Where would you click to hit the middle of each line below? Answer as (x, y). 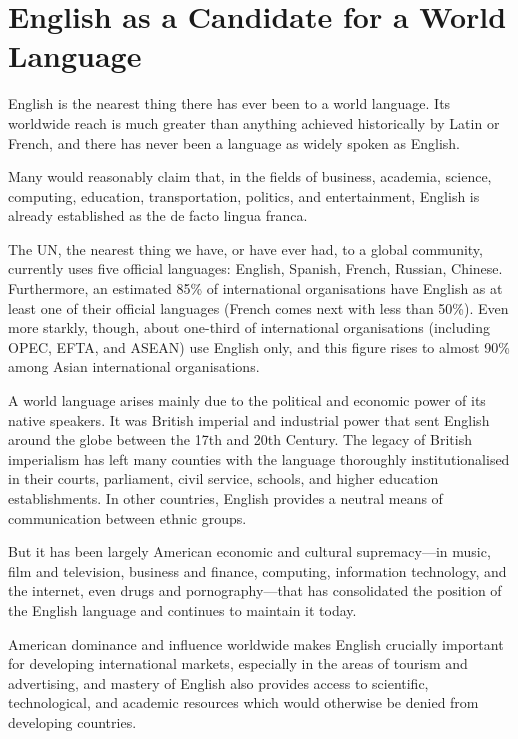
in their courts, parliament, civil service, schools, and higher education (223, 478)
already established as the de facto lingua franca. (158, 215)
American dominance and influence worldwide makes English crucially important (256, 643)
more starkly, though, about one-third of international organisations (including (249, 327)
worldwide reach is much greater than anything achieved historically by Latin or (254, 122)
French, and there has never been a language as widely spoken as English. (234, 142)
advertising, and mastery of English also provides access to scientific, (218, 682)
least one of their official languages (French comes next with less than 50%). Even (258, 307)
